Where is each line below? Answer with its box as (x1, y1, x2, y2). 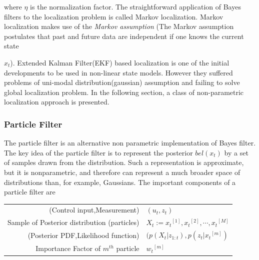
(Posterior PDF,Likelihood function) (27, 230, 139, 240)
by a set (224, 147, 248, 157)
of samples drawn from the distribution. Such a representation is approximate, (4, 157, 244, 167)
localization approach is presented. (4, 96, 109, 107)
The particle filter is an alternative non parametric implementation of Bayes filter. (4, 137, 256, 148)
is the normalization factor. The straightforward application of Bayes (30, 1, 241, 11)
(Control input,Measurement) (49, 204, 139, 215)
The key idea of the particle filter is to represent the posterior (4, 147, 193, 157)
